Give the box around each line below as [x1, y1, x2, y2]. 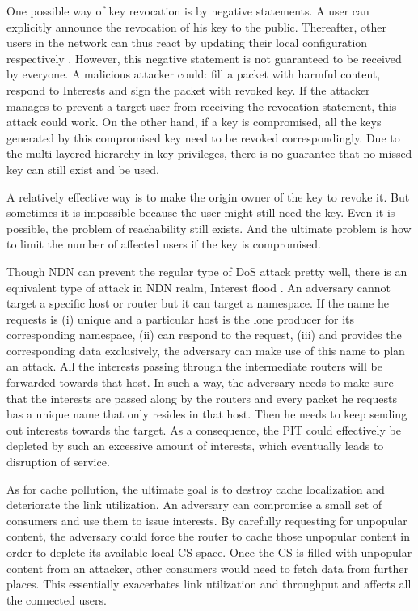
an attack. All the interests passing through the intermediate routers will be [6, 358, 382, 375]
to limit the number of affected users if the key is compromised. [6, 235, 321, 252]
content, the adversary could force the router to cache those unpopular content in [6, 528, 410, 545]
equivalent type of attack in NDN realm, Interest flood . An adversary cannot [6, 278, 391, 295]
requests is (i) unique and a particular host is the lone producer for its [6, 310, 355, 327]
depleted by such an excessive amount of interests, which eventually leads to [6, 437, 384, 454]
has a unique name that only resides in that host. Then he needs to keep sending [6, 405, 407, 422]
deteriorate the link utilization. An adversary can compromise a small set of [6, 496, 382, 513]
